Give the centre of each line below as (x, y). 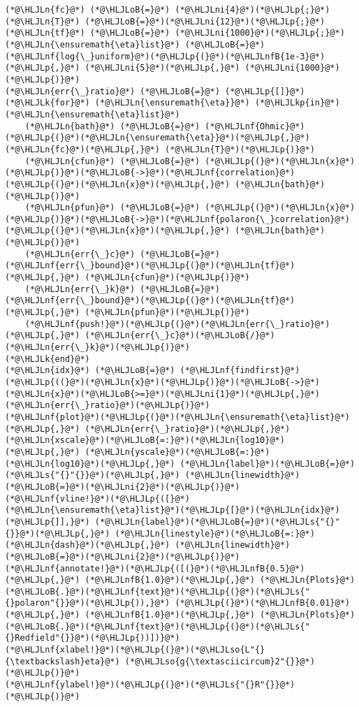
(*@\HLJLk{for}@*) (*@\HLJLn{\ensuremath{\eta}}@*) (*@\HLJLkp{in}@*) (173, 103)
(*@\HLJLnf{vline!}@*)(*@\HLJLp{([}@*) (97, 498)
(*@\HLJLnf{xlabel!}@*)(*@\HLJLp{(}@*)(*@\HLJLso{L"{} (135, 650)
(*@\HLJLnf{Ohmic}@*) (255, 126)
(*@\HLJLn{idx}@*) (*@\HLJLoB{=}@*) (90, 371)
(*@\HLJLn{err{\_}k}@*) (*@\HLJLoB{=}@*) (122, 289)
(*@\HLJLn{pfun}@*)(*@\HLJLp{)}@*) (167, 313)
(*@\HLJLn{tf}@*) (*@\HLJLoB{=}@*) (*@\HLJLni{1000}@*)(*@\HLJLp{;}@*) (175, 33)
